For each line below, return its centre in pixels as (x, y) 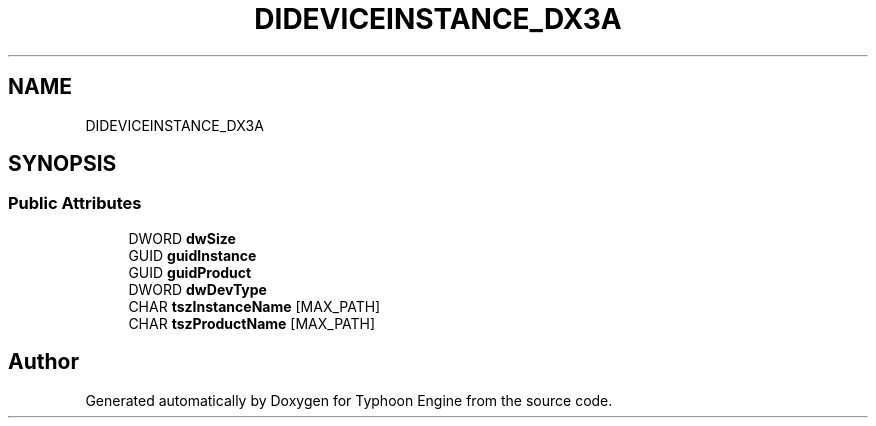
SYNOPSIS (62, 164)
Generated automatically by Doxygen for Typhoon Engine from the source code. (349, 400)
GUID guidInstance (192, 255)
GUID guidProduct (190, 272)
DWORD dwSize (182, 238)
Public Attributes (75, 203)
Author (43, 362)
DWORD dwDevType (197, 289)
